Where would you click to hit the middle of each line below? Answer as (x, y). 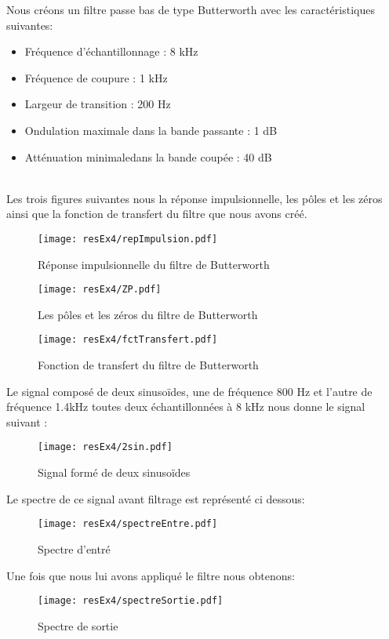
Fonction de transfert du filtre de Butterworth (148, 365)
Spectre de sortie (78, 625)
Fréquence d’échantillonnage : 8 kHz (111, 51)
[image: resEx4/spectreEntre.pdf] (128, 524)
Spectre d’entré (74, 548)
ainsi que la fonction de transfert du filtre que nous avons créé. (157, 214)
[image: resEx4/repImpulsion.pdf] (128, 239)
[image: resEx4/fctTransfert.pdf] (128, 340)
